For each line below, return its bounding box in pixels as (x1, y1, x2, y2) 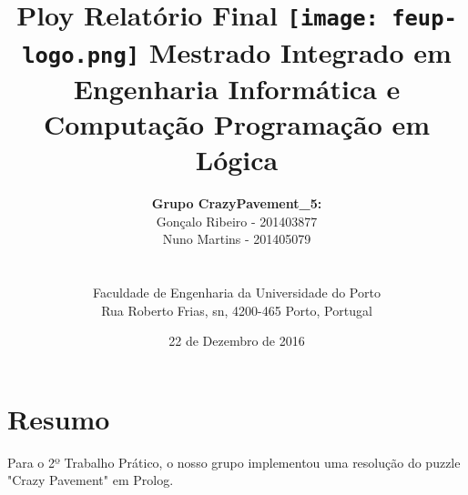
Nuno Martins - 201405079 (162, 229, 311, 248)
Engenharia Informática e (73, 69, 401, 106)
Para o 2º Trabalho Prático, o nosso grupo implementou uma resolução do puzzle (7, 452, 461, 471)
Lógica (195, 141, 279, 178)
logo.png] (22, 42, 140, 68)
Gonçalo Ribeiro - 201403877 (156, 211, 318, 230)
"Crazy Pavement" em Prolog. (7, 470, 174, 490)
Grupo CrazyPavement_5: (151, 194, 322, 213)
